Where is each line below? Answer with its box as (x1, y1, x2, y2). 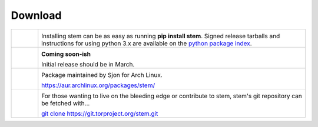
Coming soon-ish (41, 50, 91, 58)
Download (11, 9, 62, 22)
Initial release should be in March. (41, 60, 135, 68)
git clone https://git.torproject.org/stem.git (41, 109, 158, 118)
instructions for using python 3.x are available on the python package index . (41, 39, 253, 47)
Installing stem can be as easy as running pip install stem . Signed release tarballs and (41, 32, 280, 40)
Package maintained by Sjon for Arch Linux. (41, 71, 163, 79)
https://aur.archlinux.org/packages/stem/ (41, 81, 155, 89)
